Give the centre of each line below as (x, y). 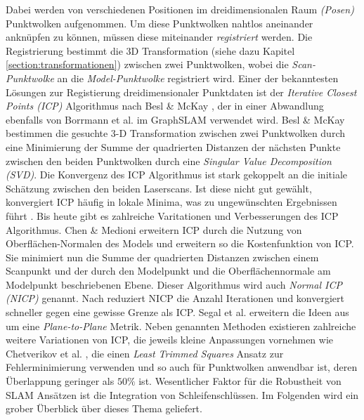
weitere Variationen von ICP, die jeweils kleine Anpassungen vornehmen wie (170, 340)
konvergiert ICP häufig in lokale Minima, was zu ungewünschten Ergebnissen (171, 202)
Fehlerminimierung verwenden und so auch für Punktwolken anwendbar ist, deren (182, 367)
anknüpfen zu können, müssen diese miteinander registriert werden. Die (159, 37)
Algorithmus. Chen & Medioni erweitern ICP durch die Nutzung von (154, 229)
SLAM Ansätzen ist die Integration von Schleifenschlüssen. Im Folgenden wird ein (182, 394)
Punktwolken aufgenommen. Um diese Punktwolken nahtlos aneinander (160, 23)
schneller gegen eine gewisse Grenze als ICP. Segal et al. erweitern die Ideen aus (177, 312)
